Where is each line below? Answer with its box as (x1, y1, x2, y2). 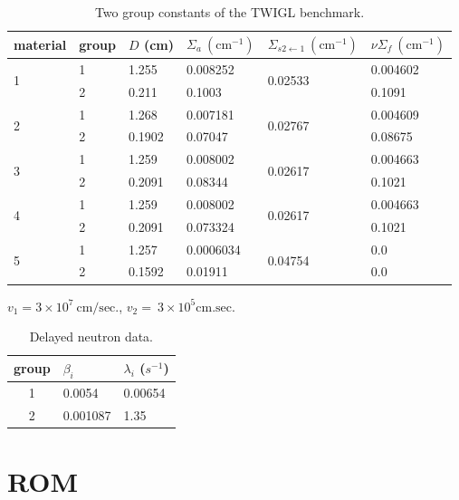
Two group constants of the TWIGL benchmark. (94, 3, 365, 21)
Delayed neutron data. (29, 327, 154, 346)
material (14, 34, 67, 53)
